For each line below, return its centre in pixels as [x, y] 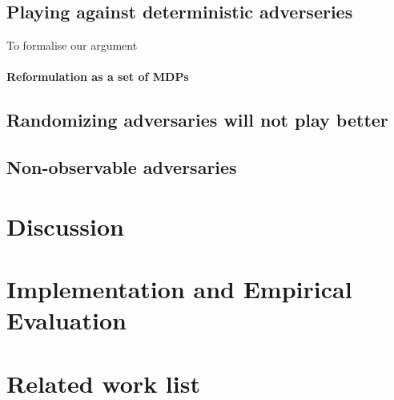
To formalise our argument [72, 45]
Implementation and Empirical [179, 289]
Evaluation [66, 320]
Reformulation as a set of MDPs [98, 77]
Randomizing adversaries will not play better [197, 120]
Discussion [65, 226]
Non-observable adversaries [122, 167]
